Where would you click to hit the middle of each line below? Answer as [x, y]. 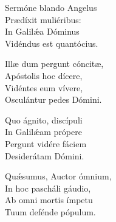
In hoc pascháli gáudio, [48, 188]
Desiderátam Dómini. [45, 155]
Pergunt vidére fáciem [46, 143]
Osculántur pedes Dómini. [53, 99]
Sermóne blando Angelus [51, 7]
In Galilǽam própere [43, 132]
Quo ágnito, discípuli [44, 120]
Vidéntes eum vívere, [44, 87]
